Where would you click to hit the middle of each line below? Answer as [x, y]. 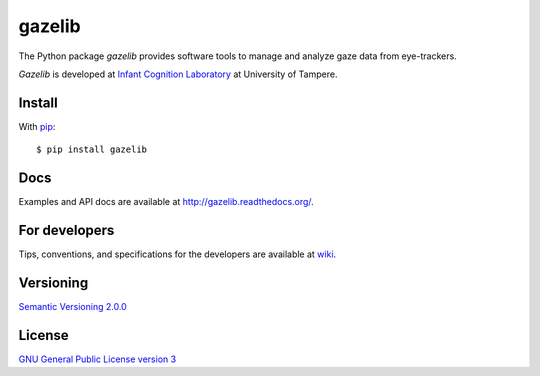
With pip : [37, 126]
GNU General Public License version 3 [97, 359]
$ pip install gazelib [92, 149]
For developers [66, 230]
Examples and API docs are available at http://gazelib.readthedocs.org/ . [166, 202]
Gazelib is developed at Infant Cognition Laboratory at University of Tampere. [178, 74]
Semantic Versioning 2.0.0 [72, 306]
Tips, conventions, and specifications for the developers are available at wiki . [177, 254]
